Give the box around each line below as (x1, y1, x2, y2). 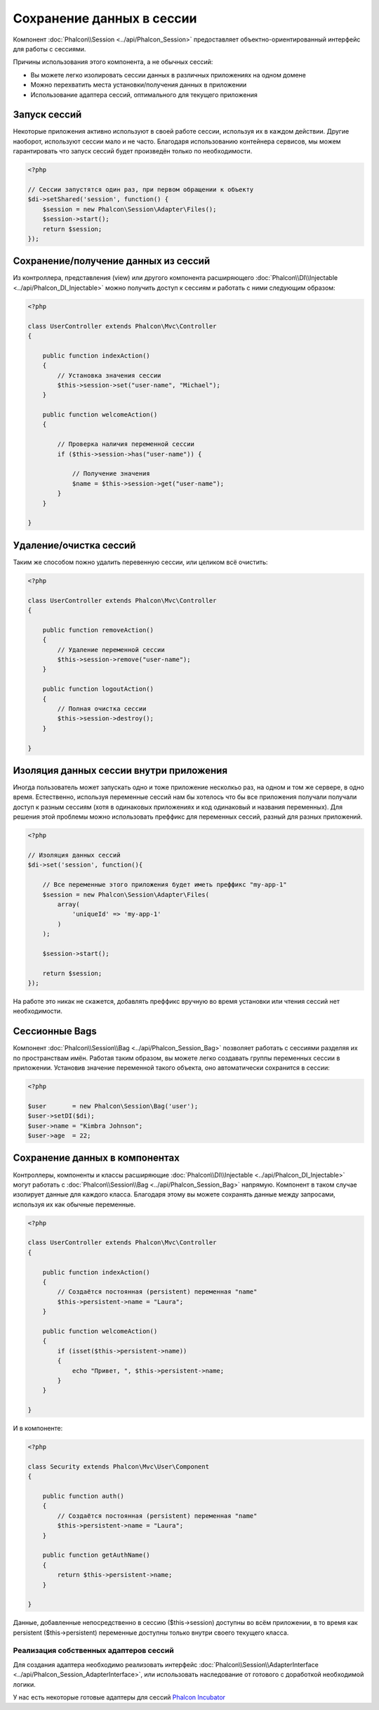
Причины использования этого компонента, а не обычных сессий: (13, 58, 213, 66)
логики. (13, 1680, 36, 1688)
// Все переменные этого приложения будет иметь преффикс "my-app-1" (42, 881, 287, 889)
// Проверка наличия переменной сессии (57, 440, 194, 448)
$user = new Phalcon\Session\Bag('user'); (27, 1102, 199, 1110)
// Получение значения (72, 470, 150, 478)
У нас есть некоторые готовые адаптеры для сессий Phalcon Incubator (13, 1693, 226, 1702)
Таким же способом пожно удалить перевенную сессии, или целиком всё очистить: (13, 558, 268, 566)
